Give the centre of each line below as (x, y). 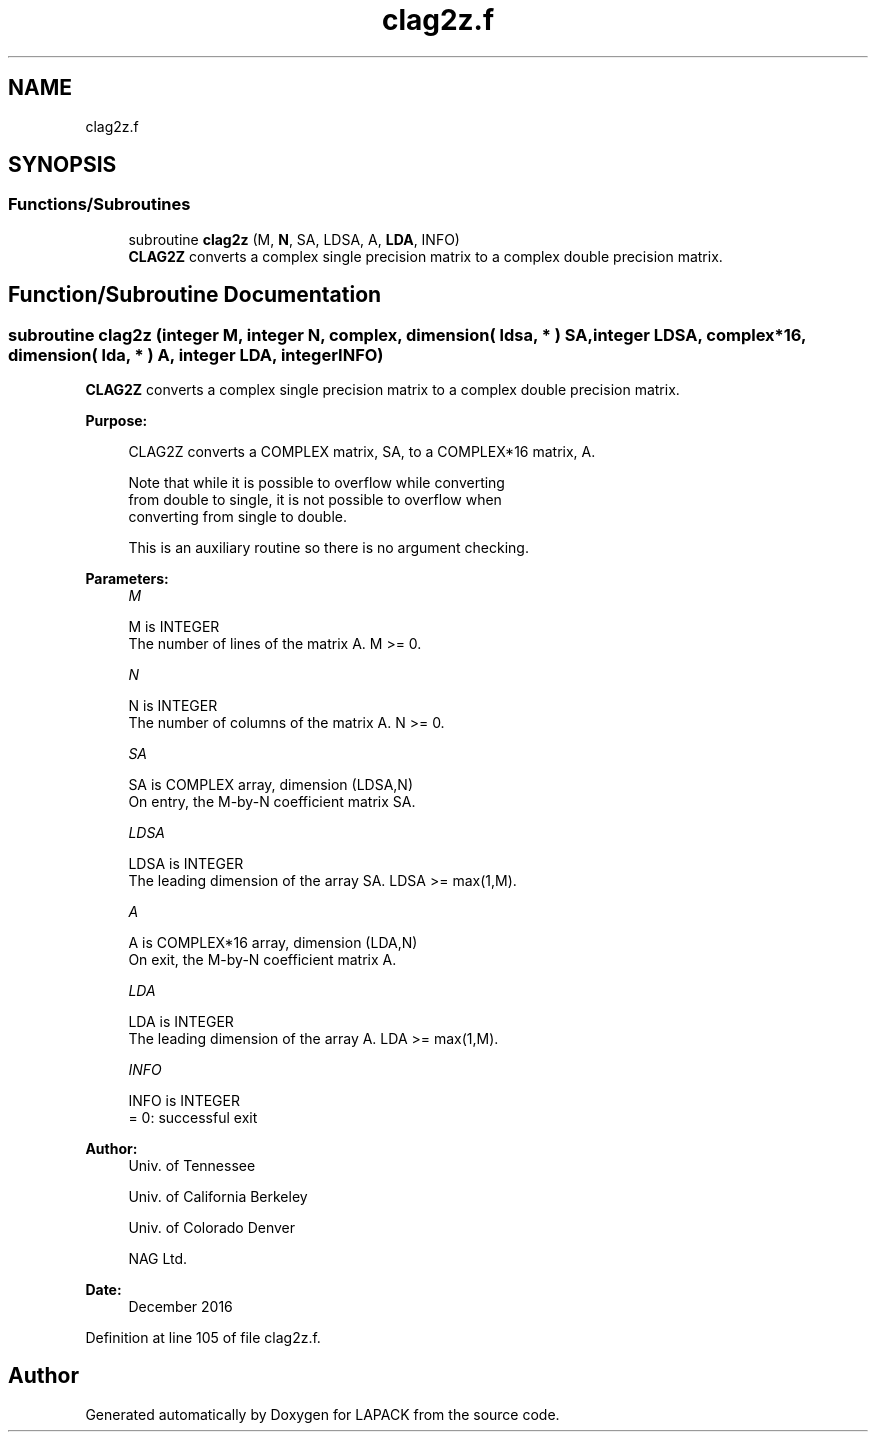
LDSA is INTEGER (186, 864)
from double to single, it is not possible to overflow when (315, 500)
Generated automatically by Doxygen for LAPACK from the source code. (322, 1414)
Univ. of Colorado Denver (212, 1228)
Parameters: (127, 579)
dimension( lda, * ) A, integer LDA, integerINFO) (196, 354)
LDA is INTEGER (181, 1022)
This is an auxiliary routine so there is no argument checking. (328, 548)
